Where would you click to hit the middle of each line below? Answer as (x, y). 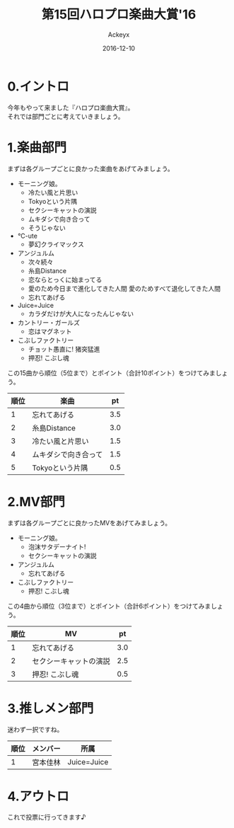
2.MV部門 (36, 501)
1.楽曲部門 (37, 148)
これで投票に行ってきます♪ (47, 817)
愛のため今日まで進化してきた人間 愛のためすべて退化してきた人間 (124, 288)
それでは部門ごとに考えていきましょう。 (66, 116)
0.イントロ (38, 86)
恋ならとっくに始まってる (65, 280)
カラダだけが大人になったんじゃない (81, 314)
